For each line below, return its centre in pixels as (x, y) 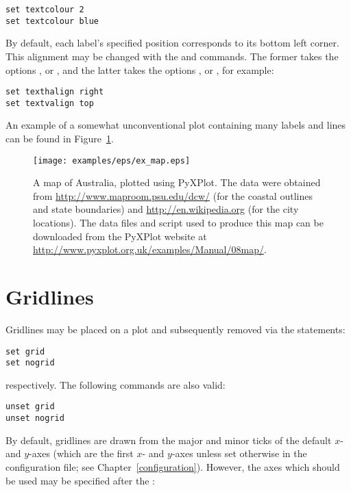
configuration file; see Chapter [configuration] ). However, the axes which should (173, 466)
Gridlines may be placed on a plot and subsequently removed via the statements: (175, 329)
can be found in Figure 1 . (60, 138)
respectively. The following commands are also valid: (116, 384)
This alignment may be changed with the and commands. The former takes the (172, 56)
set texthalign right (55, 92)
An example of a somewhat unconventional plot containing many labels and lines (176, 125)
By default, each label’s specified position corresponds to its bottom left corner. (172, 43)
